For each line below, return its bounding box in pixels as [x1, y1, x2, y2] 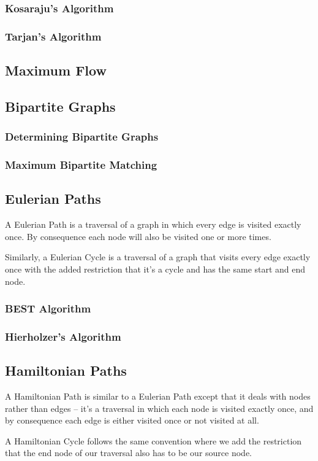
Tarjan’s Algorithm [5, 28, 102, 44]
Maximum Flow [5, 61, 107, 80]
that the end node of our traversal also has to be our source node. [5, 446, 252, 459]
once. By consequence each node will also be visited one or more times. [5, 230, 271, 242]
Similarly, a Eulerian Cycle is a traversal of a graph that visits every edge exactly [5, 250, 311, 263]
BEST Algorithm [5, 301, 91, 316]
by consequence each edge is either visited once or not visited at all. [5, 414, 259, 427]
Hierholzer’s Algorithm [5, 328, 121, 344]
